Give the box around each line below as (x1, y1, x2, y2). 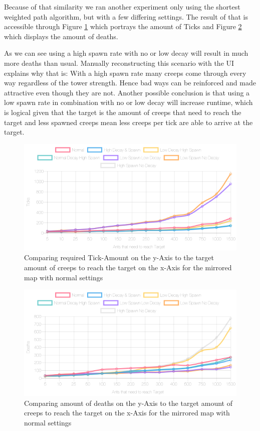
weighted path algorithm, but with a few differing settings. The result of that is (4, 11, 248, 22)
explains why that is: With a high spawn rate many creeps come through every (4, 67, 246, 78)
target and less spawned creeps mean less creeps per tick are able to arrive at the (4, 117, 253, 127)
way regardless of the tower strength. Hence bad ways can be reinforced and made (4, 77, 256, 88)
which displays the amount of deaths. (4, 31, 118, 41)
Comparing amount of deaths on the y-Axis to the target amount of (24, 397, 232, 408)
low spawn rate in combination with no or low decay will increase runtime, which (4, 97, 253, 107)
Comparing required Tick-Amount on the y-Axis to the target (24, 252, 214, 263)
